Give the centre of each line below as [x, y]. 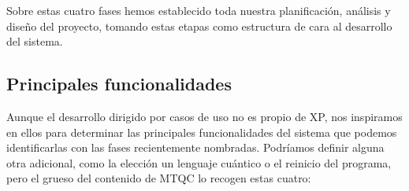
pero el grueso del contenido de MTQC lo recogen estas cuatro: [159, 178]
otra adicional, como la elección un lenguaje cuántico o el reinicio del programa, [199, 162]
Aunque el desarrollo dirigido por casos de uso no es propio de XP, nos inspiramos [204, 116]
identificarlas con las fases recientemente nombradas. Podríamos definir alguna [195, 147]
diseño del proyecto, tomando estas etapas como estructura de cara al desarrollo [199, 26]
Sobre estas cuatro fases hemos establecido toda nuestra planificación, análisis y [199, 10]
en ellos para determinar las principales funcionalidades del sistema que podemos [202, 132]
